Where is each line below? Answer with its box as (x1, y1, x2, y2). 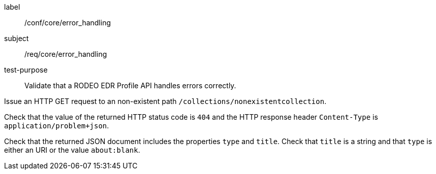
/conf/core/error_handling (24, 18, 111, 27)
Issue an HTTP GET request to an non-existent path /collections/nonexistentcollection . (4, 97, 327, 106)
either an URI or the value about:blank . (4, 146, 140, 154)
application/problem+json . (4, 121, 109, 130)
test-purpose (4, 65, 48, 74)
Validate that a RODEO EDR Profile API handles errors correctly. (24, 81, 236, 90)
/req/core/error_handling (24, 50, 107, 58)
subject (4, 34, 29, 43)
